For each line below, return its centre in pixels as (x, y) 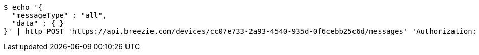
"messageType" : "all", (59, 15)
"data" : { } (38, 23)
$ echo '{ (23, 7)
